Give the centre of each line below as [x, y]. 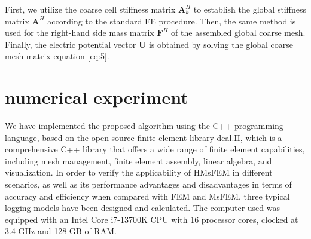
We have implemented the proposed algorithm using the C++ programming [144, 126]
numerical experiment [97, 97]
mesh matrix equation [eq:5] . [57, 56]
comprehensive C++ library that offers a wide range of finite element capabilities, [155, 149]
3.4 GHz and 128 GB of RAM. [61, 231]
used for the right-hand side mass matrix [80, 33]
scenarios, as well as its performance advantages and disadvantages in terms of [148, 184]
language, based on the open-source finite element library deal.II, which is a [144, 137]
